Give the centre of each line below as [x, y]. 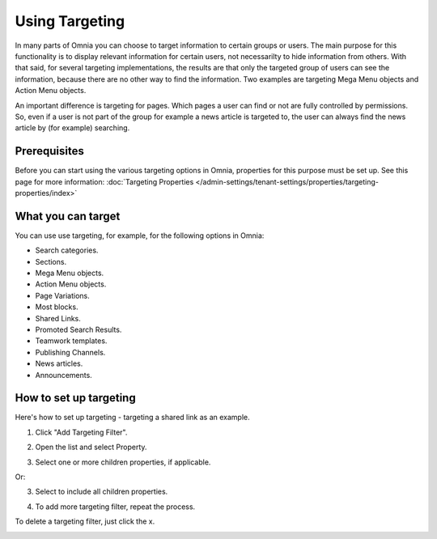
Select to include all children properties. [102, 492]
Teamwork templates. [71, 341]
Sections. [51, 261]
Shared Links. [58, 318]
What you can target [68, 216]
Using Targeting [70, 21]
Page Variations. [63, 295]
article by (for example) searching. [72, 128]
